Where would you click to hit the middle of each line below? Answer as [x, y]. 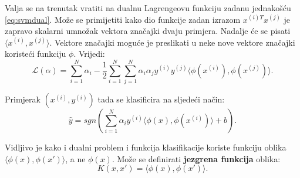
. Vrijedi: [89, 54]
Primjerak [23, 99]
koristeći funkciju [36, 54]
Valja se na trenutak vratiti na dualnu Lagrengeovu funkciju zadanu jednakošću [148, 8]
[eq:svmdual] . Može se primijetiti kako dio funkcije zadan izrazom [123, 19]
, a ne [75, 158]
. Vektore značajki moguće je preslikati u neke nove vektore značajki [172, 42]
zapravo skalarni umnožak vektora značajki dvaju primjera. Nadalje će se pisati [148, 31]
